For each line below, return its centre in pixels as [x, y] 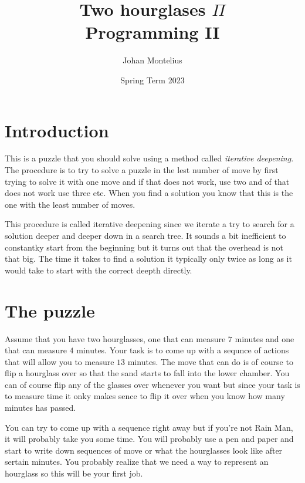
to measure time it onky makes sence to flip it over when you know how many [145, 396]
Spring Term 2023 [152, 80]
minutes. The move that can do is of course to [210, 361]
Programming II [152, 32]
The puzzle [50, 310]
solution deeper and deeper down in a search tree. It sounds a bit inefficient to [145, 235]
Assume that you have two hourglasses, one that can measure [115, 338]
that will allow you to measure [60, 361]
